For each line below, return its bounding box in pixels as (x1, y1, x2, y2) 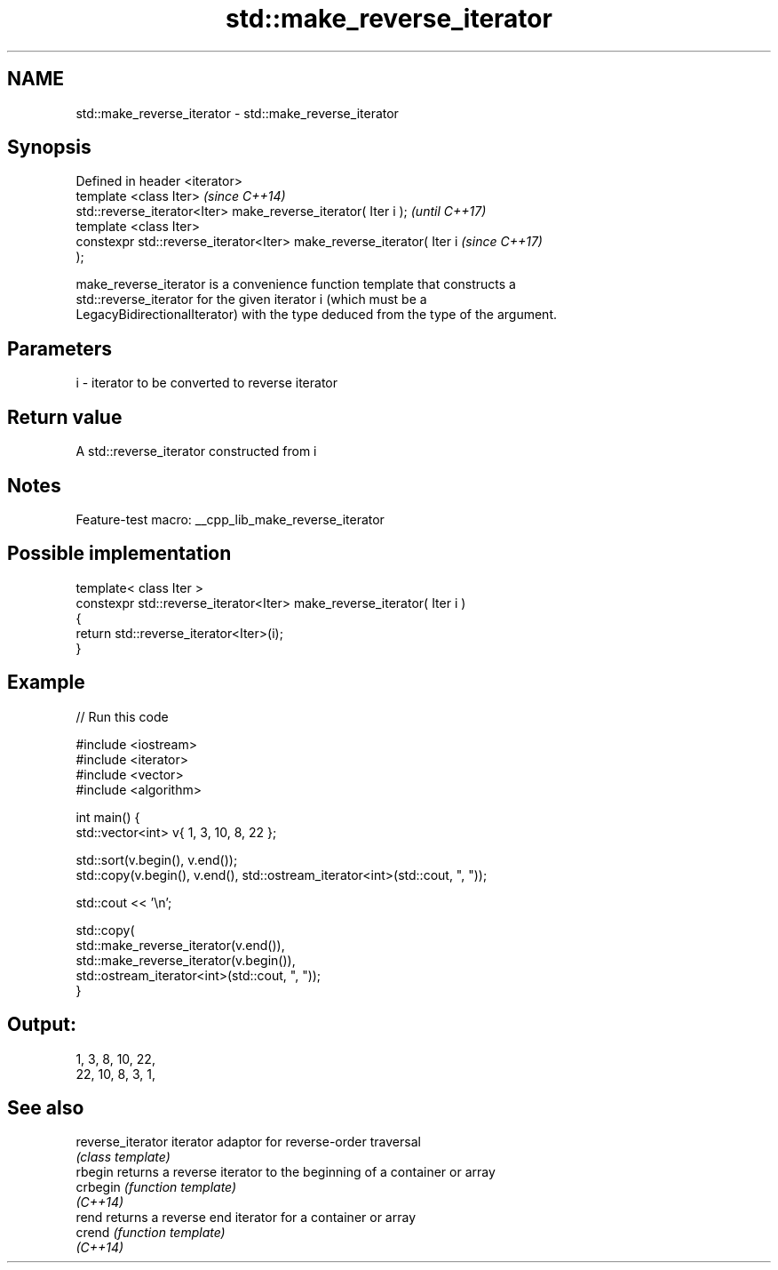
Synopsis (7, 136, 91, 159)
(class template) (75, 1149, 171, 1165)
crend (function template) (75, 1225, 226, 1241)
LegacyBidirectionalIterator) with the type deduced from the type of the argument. (75, 307, 557, 323)
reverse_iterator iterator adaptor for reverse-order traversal (75, 1134, 421, 1150)
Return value (7, 405, 123, 428)
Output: (7, 1013, 76, 1036)
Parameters (7, 337, 112, 360)
